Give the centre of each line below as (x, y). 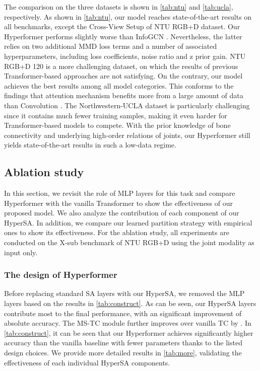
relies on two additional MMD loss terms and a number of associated (111, 46)
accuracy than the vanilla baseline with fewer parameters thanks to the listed (123, 343)
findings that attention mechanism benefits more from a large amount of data (124, 95)
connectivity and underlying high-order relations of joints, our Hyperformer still (127, 135)
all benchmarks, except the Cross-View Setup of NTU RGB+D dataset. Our (122, 26)
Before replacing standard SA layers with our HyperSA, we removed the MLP (124, 293)
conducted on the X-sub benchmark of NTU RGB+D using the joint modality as (129, 242)
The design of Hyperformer (61, 275)
